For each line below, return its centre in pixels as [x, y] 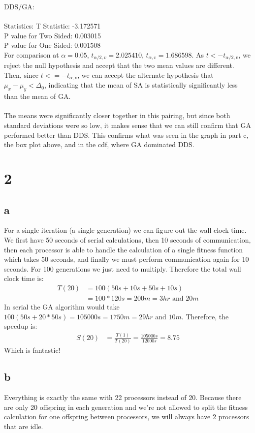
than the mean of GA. [37, 96]
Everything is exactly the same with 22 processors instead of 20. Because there [123, 397]
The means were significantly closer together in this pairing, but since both [117, 115]
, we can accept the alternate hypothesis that [145, 75]
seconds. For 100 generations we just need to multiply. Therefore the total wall [123, 268]
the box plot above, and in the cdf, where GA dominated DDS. [99, 144]
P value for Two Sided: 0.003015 [53, 35]
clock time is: [24, 278]
